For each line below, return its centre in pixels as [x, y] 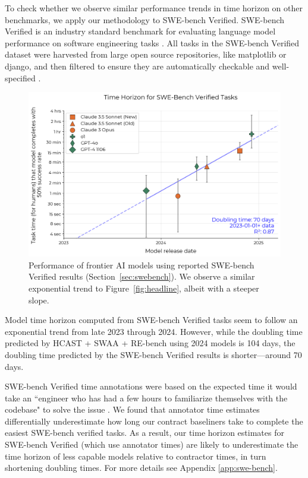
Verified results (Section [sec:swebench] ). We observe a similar [142, 276]
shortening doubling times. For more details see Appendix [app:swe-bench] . [141, 468]
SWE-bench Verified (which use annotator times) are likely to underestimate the [152, 444]
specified [20, 77]
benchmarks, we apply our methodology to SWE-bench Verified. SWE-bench [145, 19]
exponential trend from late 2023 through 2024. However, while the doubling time [154, 331]
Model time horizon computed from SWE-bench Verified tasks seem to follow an [151, 320]
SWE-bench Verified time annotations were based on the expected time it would [151, 386]
